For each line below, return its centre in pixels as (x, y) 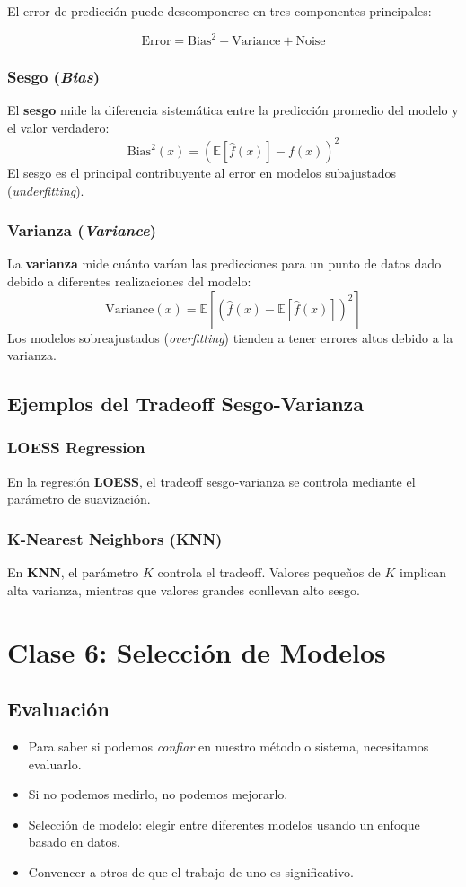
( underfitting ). (46, 190)
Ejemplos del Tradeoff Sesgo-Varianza (186, 404)
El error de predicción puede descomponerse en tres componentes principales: (220, 11)
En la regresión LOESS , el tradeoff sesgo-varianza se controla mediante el (211, 481)
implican (423, 572)
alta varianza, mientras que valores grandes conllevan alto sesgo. (184, 589)
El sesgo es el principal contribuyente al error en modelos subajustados (202, 172)
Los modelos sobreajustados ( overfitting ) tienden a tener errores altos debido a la (230, 337)
